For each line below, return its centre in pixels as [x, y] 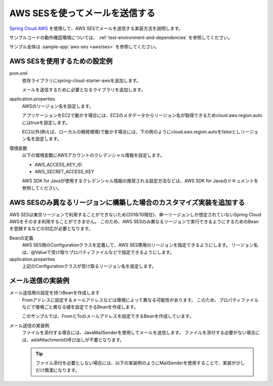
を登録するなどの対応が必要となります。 [51, 229]
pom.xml [18, 73]
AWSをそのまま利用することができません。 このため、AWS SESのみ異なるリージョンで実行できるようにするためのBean [134, 222]
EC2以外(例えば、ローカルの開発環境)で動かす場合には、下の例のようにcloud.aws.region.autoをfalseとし [131, 132]
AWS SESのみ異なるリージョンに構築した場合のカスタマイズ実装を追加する [127, 202]
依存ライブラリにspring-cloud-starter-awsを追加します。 [81, 80]
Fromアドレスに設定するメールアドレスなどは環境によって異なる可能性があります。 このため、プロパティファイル [140, 300]
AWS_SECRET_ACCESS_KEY [64, 171]
